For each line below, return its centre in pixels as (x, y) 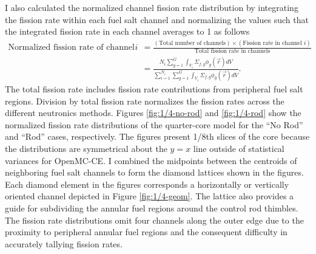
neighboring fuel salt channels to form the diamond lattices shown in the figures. (154, 172)
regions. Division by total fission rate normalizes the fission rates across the (145, 101)
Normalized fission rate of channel (71, 48)
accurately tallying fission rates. (64, 243)
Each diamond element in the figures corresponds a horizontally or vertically (147, 184)
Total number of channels (192, 43)
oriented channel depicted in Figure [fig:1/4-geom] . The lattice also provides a (150, 196)
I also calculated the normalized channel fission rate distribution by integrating (152, 7)
